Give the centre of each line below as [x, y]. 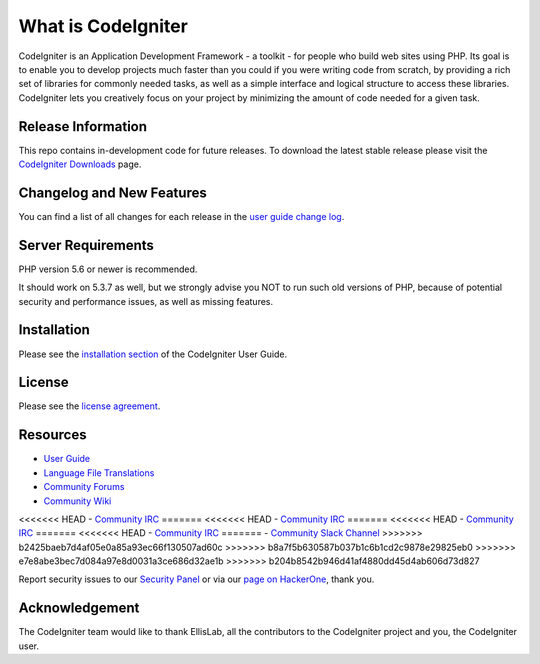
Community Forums [84, 487]
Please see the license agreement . [89, 406]
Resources [52, 435]
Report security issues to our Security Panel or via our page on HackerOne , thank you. [196, 579]
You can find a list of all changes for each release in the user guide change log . [181, 216]
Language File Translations [99, 472]
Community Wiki [77, 501]
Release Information [83, 126]
